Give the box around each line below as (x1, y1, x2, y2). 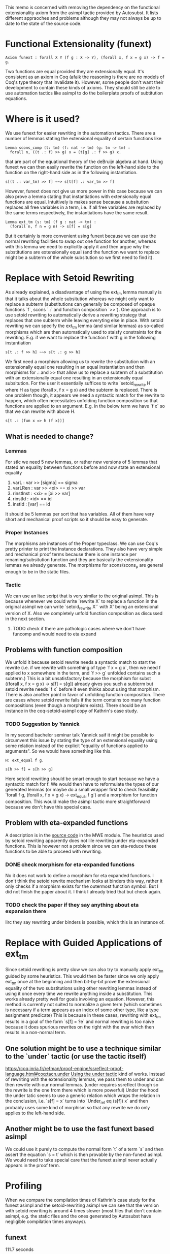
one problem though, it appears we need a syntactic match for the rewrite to (5, 392, 165, 398)
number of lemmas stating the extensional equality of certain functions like (5, 135, 162, 141)
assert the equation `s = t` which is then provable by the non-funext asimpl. (5, 1151, 163, 1157)
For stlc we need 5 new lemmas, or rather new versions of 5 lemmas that (5, 459, 157, 465)
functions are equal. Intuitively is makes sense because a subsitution (5, 199, 149, 205)
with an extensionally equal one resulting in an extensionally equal (5, 375, 144, 381)
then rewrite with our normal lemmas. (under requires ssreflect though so (5, 1082, 159, 1088)
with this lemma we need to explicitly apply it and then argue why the (5, 243, 150, 249)
